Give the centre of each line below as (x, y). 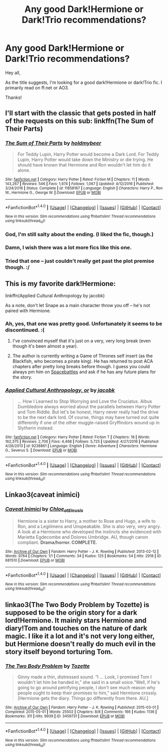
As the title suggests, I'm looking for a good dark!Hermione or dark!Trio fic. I (84, 82)
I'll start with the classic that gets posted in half (81, 113)
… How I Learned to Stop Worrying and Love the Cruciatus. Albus (85, 401)
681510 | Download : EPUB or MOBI (35, 560)
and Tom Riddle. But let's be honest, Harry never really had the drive (88, 412)
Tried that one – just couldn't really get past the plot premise (80, 261)
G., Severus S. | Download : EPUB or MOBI (41, 450)
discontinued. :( (25, 330)
